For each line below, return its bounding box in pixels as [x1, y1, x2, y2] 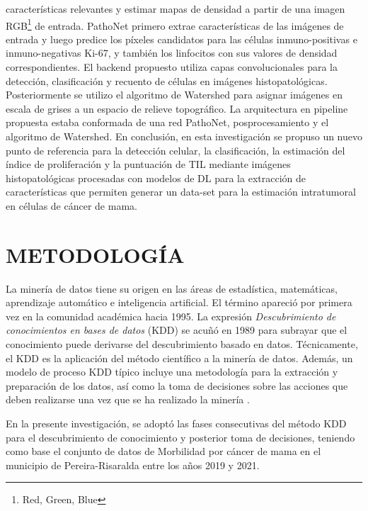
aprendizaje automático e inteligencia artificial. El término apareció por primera [6, 295, 352, 310]
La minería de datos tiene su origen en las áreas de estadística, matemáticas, [6, 281, 338, 296]
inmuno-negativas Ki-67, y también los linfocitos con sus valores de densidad [6, 45, 338, 60]
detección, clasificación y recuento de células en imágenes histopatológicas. [6, 73, 328, 88]
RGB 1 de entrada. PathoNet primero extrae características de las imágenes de [6, 16, 344, 33]
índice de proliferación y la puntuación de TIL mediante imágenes [6, 157, 291, 172]
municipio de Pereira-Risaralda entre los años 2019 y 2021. [6, 457, 260, 472]
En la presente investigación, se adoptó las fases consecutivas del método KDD [6, 416, 347, 431]
